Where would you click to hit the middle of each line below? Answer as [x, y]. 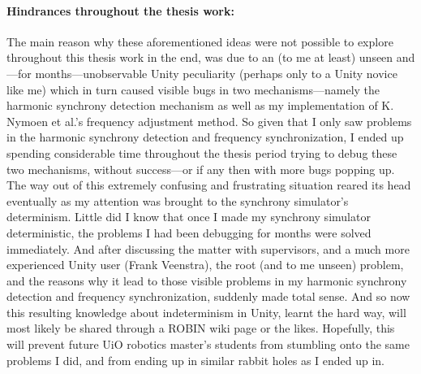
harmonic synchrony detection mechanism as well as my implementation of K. [200, 105]
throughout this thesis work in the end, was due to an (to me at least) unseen [200, 57]
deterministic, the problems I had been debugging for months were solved [189, 232]
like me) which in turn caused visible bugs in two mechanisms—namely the [193, 89]
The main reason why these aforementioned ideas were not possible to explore [200, 41]
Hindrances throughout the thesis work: [120, 10]
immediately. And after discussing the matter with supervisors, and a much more [208, 248]
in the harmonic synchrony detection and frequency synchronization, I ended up [205, 137]
